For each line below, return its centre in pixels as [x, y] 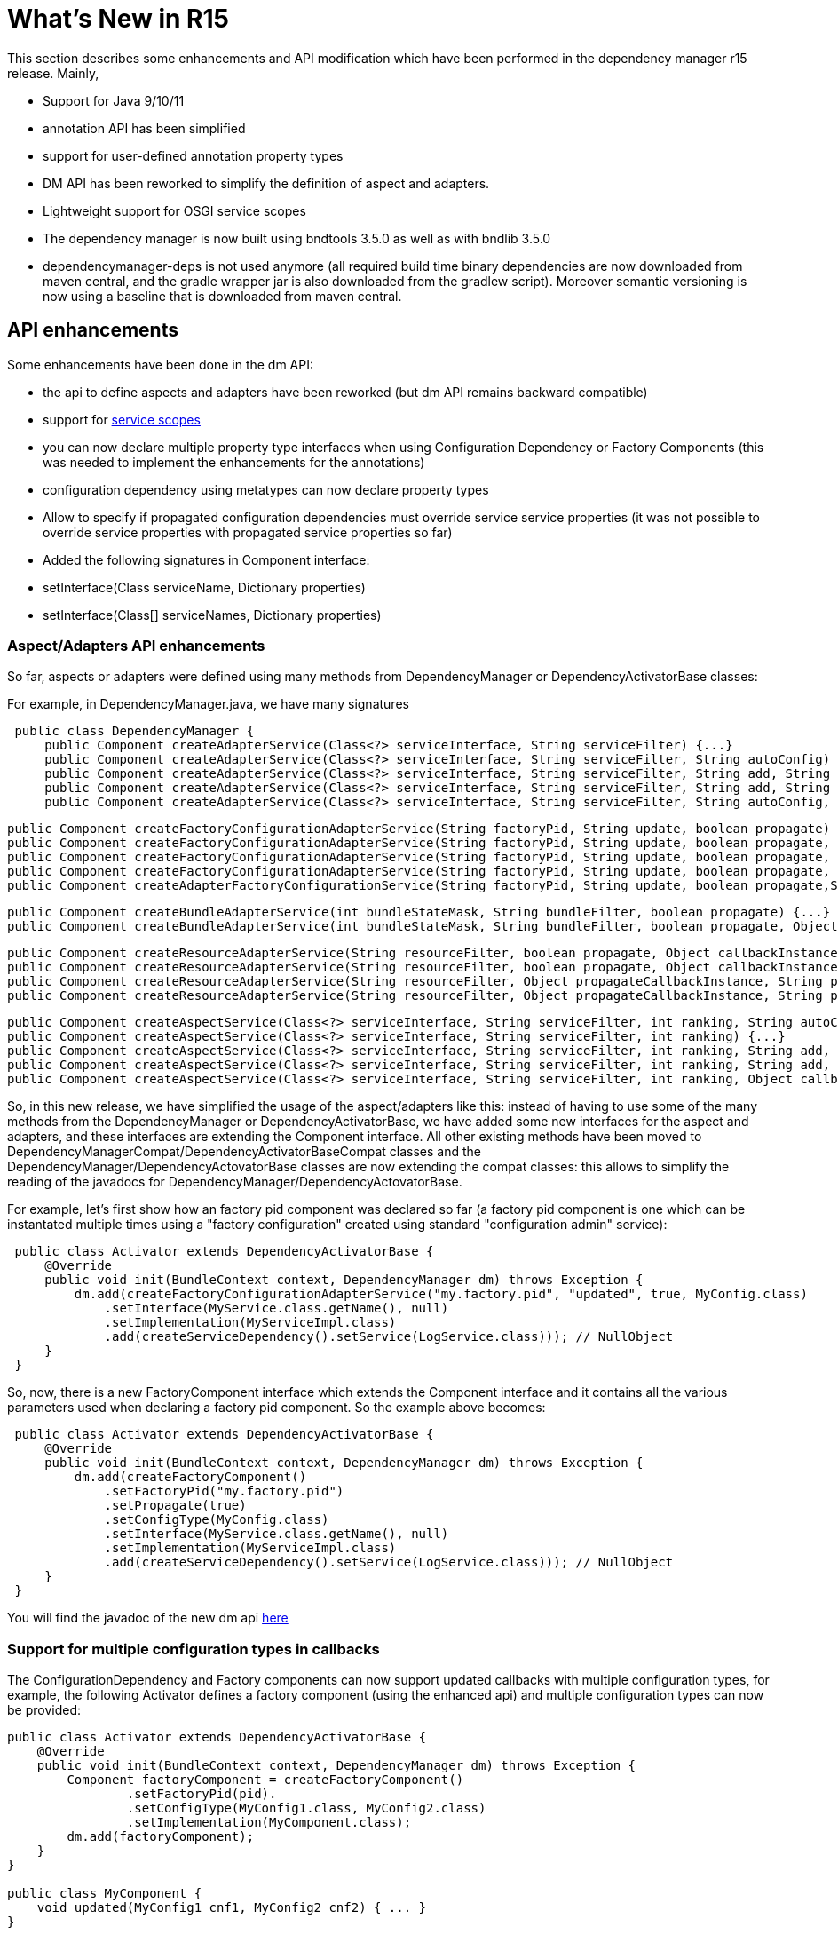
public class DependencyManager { [134, 731]
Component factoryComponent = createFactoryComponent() [265, 1780]
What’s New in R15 [118, 19]
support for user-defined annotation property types [193, 155]
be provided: [44, 1710]
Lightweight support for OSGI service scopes [174, 210]
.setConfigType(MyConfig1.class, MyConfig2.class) [306, 1808]
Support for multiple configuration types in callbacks [194, 1649]
